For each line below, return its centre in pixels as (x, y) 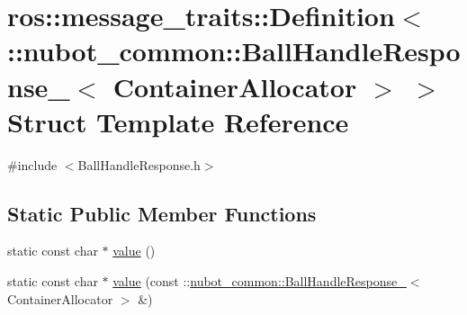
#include (32, 164)
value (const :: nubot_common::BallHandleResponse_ (260, 281)
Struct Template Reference (178, 121)
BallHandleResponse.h (139, 164)
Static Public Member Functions (162, 213)
